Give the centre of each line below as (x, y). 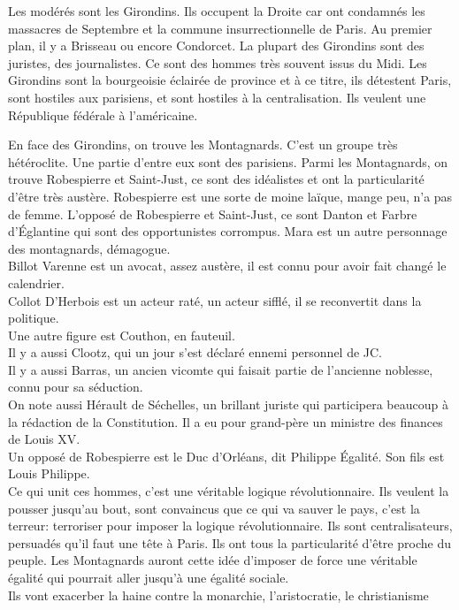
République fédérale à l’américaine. (103, 114)
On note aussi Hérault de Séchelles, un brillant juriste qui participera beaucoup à (228, 404)
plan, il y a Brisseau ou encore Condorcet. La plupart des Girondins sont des (216, 46)
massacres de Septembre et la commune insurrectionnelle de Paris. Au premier (220, 28)
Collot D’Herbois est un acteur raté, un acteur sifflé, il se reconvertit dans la (215, 300)
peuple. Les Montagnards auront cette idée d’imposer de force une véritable (213, 560)
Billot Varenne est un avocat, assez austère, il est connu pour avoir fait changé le (227, 266)
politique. (34, 318)
